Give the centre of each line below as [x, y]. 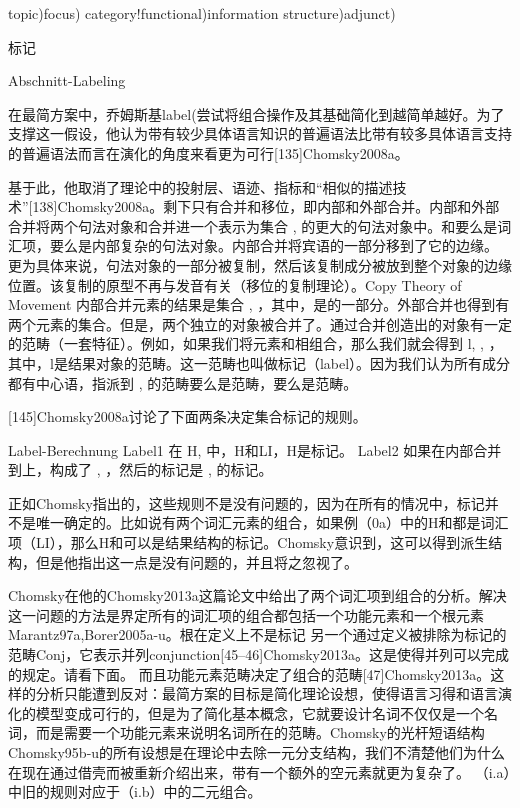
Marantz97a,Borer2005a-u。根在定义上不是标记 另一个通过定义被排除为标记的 [257, 634]
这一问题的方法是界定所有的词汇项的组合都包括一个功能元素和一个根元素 [246, 614]
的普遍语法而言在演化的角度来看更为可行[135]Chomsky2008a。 [208, 152]
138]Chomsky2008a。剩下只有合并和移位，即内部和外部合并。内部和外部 [266, 206]
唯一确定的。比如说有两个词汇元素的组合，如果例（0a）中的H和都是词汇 [272, 522]
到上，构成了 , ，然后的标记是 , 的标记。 [140, 469]
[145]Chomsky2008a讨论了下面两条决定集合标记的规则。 [187, 416]
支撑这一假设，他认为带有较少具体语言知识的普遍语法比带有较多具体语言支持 [260, 133]
